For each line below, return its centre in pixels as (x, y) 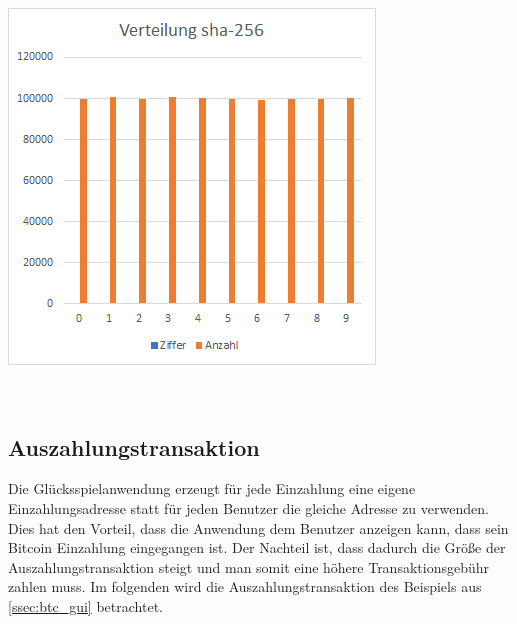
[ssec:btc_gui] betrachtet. (85, 605)
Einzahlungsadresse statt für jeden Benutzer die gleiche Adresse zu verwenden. (248, 507)
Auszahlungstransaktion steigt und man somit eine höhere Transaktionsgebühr (249, 566)
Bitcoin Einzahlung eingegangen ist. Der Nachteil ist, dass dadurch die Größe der (257, 547)
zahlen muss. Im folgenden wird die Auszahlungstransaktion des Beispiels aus (245, 586)
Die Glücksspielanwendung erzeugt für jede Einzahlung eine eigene (212, 488)
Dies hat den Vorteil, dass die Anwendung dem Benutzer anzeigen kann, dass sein (258, 527)
